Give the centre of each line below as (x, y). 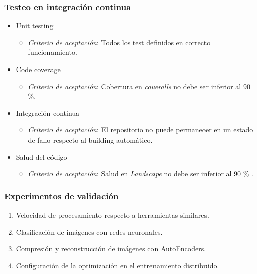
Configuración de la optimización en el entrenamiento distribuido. (117, 265)
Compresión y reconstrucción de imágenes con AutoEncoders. (111, 249)
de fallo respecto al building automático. (90, 139)
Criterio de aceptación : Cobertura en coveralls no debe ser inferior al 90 (139, 86)
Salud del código (41, 156)
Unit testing (35, 25)
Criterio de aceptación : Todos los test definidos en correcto (119, 42)
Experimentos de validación (61, 196)
